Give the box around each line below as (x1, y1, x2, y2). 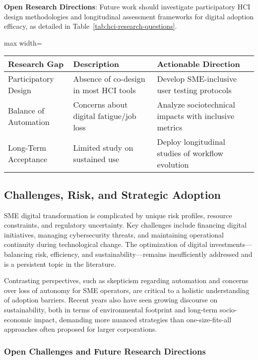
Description (73, 58, 120, 70)
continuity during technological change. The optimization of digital (4, 239, 207, 249)
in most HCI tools (73, 84, 136, 96)
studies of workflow (157, 147, 223, 159)
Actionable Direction (157, 58, 240, 70)
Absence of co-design (73, 73, 145, 85)
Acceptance (8, 153, 48, 165)
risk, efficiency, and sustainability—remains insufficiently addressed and (35, 248, 253, 259)
